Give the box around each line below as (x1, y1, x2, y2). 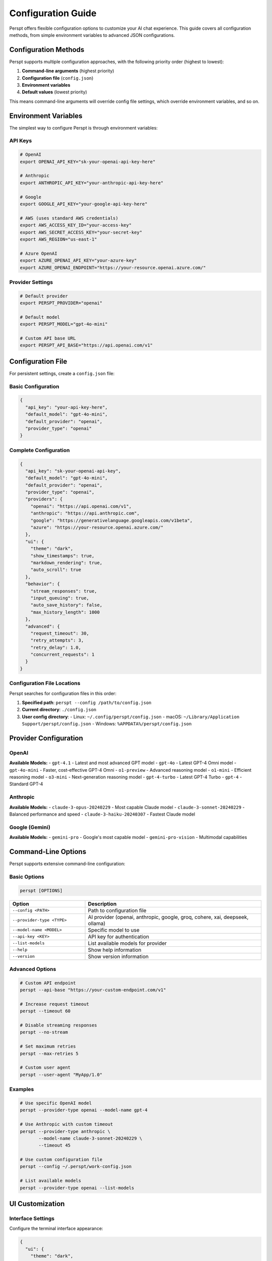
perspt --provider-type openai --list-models (20, 1185, 134, 1190)
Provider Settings (9, 278, 53, 285)
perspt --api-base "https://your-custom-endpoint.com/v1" (20, 987, 166, 993)
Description (88, 900, 117, 907)
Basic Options (9, 873, 45, 880)
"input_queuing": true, (30, 595, 89, 601)
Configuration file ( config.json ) (22, 75, 94, 81)
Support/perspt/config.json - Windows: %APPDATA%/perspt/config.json (22, 721, 192, 727)
